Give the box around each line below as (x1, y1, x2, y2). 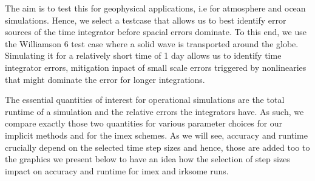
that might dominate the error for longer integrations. (5, 73, 205, 85)
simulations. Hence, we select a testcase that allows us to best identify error (5, 13, 286, 26)
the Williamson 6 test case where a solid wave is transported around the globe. (5, 37, 299, 50)
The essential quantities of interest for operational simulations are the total (5, 93, 285, 106)
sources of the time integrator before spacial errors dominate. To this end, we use (5, 25, 307, 38)
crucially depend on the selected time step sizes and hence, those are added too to (5, 140, 310, 153)
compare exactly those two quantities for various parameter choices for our (5, 117, 283, 130)
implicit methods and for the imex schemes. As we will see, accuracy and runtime (5, 128, 308, 141)
